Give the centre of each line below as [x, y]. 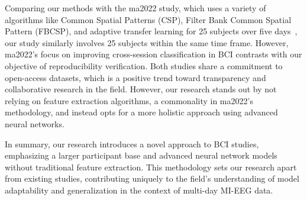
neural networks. [35, 123]
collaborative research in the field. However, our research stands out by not [141, 89]
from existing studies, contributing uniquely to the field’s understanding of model [152, 178]
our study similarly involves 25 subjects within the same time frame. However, [147, 42]
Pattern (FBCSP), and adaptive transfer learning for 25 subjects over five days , [151, 31]
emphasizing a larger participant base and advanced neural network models [141, 155]
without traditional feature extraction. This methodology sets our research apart [151, 167]
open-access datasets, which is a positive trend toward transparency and [135, 77]
